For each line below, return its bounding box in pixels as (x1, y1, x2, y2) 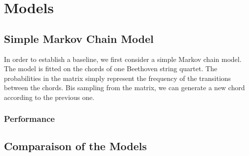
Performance (4, 113, 55, 125)
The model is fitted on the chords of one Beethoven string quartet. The (4, 63, 218, 74)
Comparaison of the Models (4, 138, 147, 153)
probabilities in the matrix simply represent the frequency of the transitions (4, 73, 231, 83)
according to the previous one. (4, 92, 94, 102)
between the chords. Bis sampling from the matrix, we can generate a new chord (4, 82, 245, 93)
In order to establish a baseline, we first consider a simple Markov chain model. (4, 54, 242, 64)
